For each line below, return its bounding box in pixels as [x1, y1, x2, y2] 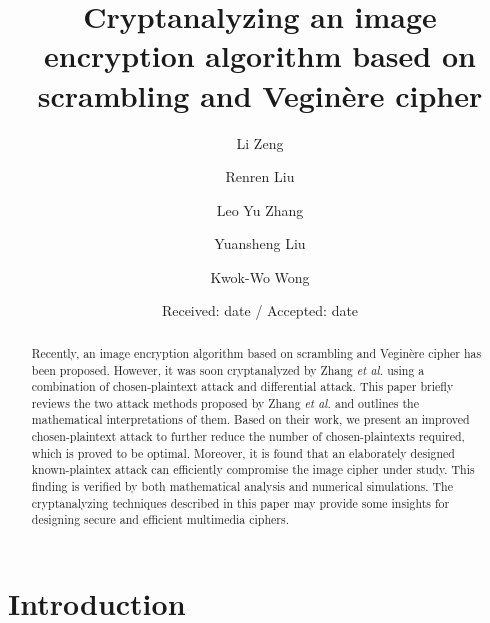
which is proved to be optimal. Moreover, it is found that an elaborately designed [31, 444, 455, 461]
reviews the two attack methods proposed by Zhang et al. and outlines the [31, 394, 419, 411]
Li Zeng [236, 132, 284, 153]
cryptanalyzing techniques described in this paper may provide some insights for [31, 494, 450, 511]
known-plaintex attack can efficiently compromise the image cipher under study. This [31, 461, 475, 478]
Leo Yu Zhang [216, 199, 304, 220]
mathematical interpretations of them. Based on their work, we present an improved [31, 411, 470, 428]
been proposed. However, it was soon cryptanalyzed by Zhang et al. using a [31, 361, 425, 378]
